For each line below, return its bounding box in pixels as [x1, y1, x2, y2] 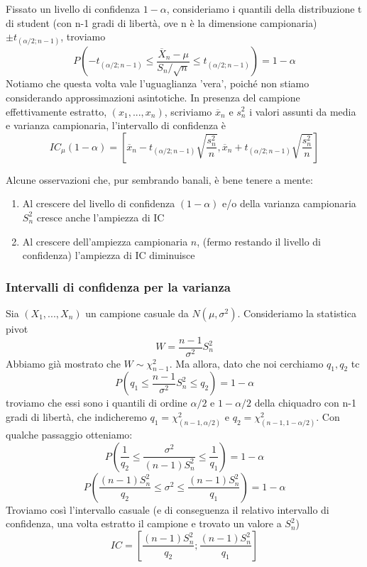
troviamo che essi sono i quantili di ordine [6, 395, 187, 410]
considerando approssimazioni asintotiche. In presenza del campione [6, 89, 300, 104]
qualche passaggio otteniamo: [6, 427, 133, 442]
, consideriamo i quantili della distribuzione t [166, 1, 362, 16]
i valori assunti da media [249, 104, 356, 119]
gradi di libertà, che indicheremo [6, 409, 147, 424]
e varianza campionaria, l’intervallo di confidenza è [6, 118, 226, 133]
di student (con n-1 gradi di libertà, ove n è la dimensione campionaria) [6, 15, 317, 30]
